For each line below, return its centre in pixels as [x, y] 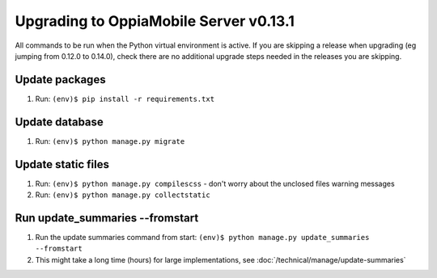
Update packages [60, 80]
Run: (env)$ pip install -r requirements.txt [125, 99]
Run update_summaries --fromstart [107, 218]
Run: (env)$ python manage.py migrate [110, 141]
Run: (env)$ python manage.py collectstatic [123, 195]
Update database [59, 122]
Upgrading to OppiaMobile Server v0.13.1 [155, 21]
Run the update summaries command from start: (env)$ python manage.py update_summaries [202, 237]
